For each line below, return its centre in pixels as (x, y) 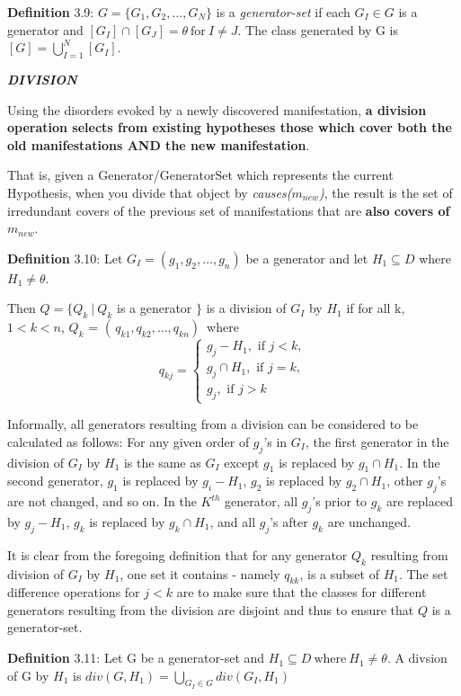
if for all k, (376, 308)
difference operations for (74, 592)
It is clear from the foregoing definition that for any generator (177, 554)
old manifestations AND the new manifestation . (159, 144)
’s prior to (340, 501)
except (242, 462)
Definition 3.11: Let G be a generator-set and (136, 658)
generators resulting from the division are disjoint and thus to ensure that (211, 609)
